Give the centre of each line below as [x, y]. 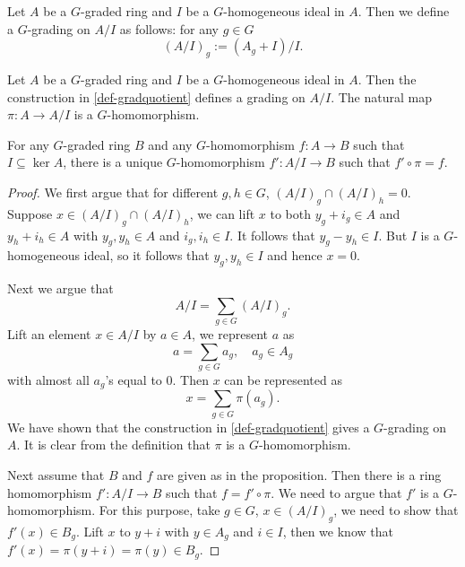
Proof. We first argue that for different [113, 192]
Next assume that [56, 474]
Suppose [30, 213]
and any [170, 144]
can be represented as [283, 379]
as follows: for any [169, 28]
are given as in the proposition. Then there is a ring [299, 474]
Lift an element [49, 334]
